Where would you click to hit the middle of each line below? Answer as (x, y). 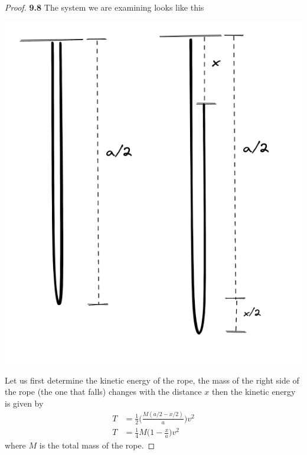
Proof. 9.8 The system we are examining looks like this (104, 7)
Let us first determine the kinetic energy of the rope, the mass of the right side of (152, 380)
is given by (24, 403)
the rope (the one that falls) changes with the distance (103, 392)
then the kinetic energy (254, 392)
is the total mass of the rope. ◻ (97, 445)
